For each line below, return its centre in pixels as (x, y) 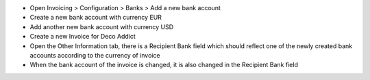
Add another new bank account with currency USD (102, 26)
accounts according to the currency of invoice (95, 55)
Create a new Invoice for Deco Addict (83, 37)
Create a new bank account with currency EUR (96, 18)
